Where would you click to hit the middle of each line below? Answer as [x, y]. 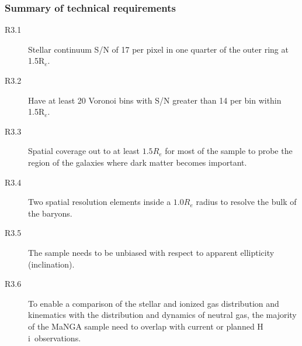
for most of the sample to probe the [229, 151]
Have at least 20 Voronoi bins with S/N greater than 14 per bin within [155, 100]
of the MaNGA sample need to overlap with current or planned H [146, 326]
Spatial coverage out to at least [84, 151]
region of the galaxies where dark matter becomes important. [138, 162]
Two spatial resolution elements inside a [100, 202]
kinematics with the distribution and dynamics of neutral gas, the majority [162, 315]
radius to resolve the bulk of [246, 202]
